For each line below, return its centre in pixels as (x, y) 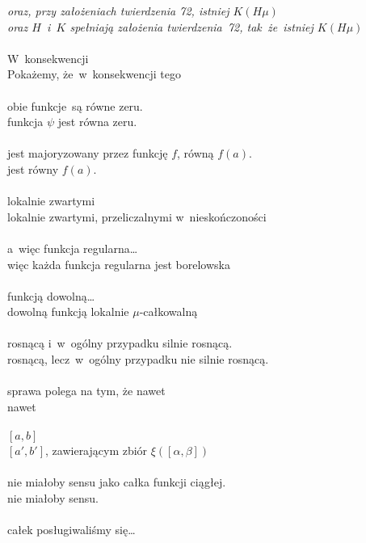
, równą (196, 153)
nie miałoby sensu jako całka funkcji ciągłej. (117, 482)
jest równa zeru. (97, 122)
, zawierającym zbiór (97, 450)
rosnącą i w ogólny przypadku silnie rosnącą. (120, 343)
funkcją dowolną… (51, 295)
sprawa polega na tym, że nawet (86, 391)
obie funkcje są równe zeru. (75, 105)
